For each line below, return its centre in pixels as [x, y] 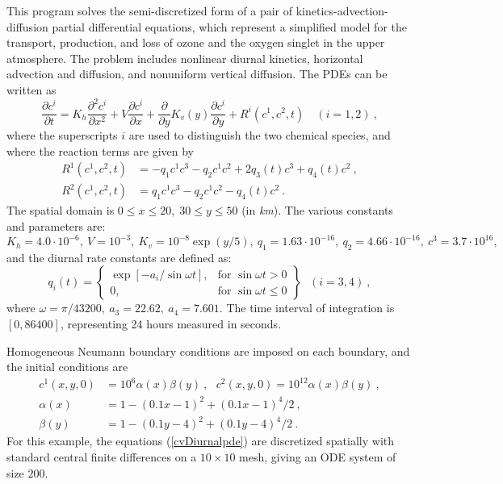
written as [31, 89]
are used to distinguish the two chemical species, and [260, 135]
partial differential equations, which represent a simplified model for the [229, 26]
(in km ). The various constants [317, 210]
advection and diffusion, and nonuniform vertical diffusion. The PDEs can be [197, 74]
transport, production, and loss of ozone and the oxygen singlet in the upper [196, 42]
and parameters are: [56, 225]
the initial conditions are [67, 367]
